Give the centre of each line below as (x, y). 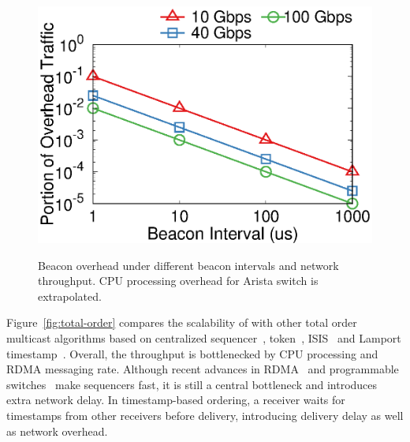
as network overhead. (57, 431)
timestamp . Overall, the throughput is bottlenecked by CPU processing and (192, 353)
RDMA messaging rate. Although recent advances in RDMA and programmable (203, 369)
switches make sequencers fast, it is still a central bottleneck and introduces (192, 384)
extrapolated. (70, 296)
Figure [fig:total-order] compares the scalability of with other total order (182, 322)
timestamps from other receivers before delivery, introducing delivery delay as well (205, 415)
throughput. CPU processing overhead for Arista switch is (178, 281)
